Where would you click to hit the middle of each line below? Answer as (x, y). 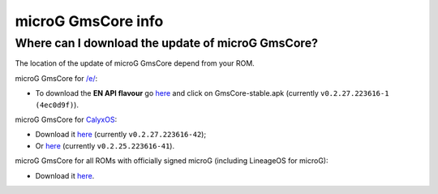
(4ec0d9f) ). (57, 105)
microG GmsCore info (89, 21)
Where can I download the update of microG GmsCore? (167, 43)
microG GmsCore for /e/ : (56, 78)
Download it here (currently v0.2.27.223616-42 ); (121, 135)
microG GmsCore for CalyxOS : (66, 119)
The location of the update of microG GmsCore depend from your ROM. (135, 63)
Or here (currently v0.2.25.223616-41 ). (105, 145)
